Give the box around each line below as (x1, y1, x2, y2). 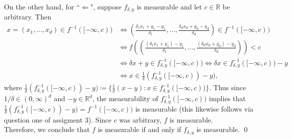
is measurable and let (137, 1, 202, 11)
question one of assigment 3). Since (4, 114, 112, 125)
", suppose (90, 1, 122, 11)
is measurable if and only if (98, 124, 181, 135)
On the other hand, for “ (4, 1, 80, 11)
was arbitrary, (119, 114, 162, 125)
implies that (209, 93, 246, 104)
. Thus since (209, 82, 246, 93)
